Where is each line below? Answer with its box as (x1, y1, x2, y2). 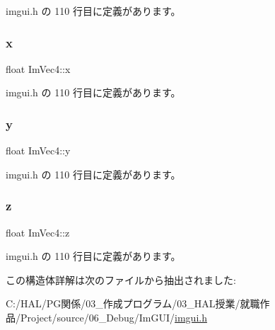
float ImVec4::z (6, 224, 70, 239)
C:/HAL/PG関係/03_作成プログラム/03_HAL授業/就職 (6, 296, 260, 311)
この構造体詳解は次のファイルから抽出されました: (6, 272, 236, 287)
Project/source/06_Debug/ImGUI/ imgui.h (20, 310, 207, 324)
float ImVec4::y (6, 143, 71, 158)
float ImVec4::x (6, 61, 71, 76)
